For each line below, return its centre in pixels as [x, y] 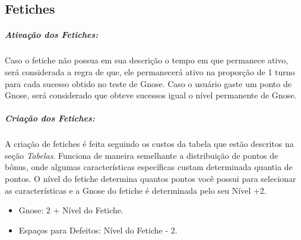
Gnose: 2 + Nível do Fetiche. [71, 210]
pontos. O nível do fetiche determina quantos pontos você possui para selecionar [150, 179]
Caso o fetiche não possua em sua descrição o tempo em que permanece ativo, [147, 60]
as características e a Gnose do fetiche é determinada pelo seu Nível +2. [136, 190]
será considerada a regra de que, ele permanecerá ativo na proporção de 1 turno [150, 71]
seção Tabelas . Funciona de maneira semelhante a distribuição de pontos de [142, 155]
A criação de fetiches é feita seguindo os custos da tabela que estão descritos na [149, 144]
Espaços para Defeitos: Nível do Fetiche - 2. [98, 230]
